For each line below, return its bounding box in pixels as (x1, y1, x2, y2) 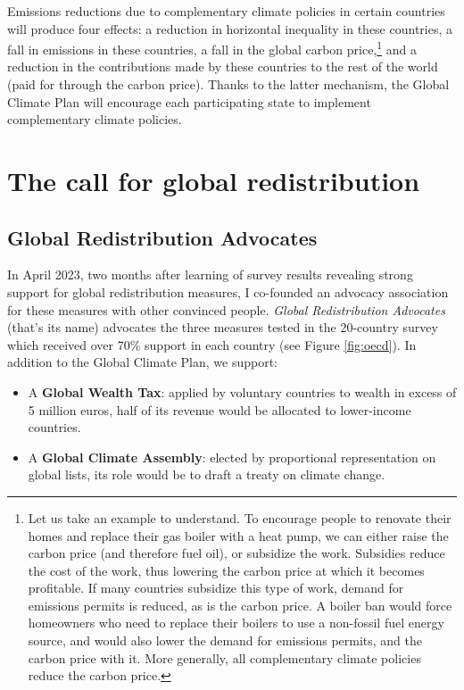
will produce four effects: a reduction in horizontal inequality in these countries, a (7, 19, 452, 37)
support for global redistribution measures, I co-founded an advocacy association (7, 282, 449, 301)
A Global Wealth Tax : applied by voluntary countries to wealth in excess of (28, 382, 457, 401)
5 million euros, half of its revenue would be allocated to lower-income (28, 400, 411, 419)
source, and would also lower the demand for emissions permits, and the (28, 631, 423, 650)
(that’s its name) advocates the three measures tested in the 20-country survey (7, 318, 438, 337)
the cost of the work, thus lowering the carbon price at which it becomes (28, 561, 425, 579)
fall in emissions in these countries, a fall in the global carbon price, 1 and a (7, 37, 418, 58)
